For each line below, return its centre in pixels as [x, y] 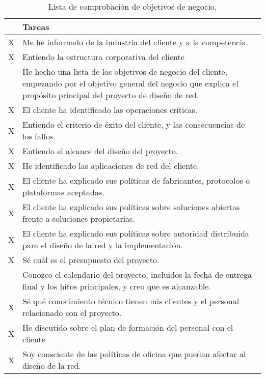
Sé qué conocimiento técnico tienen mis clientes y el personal [131, 301]
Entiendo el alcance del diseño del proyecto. [100, 151]
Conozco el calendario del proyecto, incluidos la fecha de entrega [137, 274]
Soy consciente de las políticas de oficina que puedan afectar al [134, 354]
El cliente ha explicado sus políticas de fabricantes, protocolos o [136, 180]
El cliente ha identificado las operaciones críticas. [110, 110]
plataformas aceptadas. [63, 192]
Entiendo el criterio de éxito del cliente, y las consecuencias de [134, 124]
